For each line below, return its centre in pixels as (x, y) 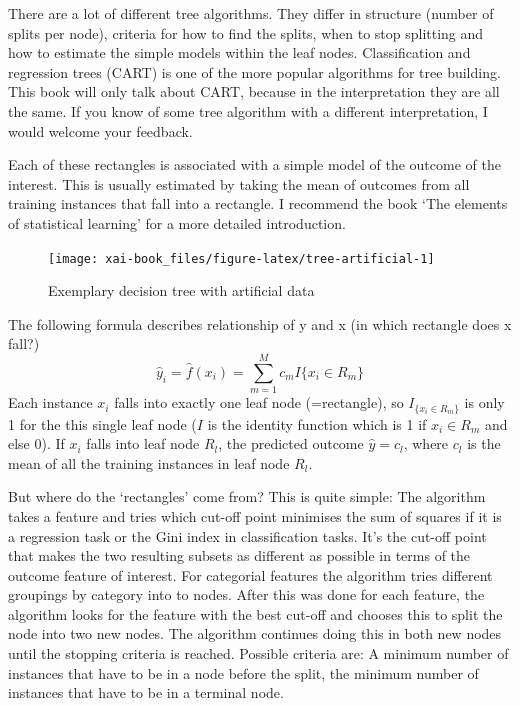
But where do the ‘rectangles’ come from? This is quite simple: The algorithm (247, 496)
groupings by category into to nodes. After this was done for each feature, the (246, 594)
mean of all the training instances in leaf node (149, 462)
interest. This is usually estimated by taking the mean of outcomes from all (239, 183)
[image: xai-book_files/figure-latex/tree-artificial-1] (241, 258)
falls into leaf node (143, 443)
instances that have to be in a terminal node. (146, 692)
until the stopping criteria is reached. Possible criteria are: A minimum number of (258, 653)
